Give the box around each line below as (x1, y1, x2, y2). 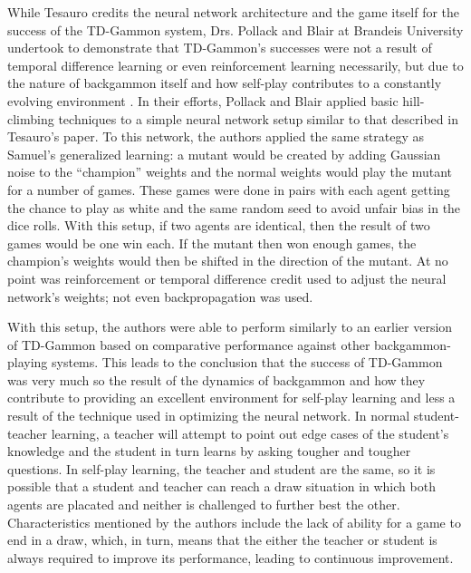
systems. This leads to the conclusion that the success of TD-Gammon (52, 353, 443, 372)
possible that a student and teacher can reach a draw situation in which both (7, 477, 436, 496)
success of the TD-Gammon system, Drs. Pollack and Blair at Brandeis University (7, 20, 464, 39)
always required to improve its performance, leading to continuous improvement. (7, 548, 454, 567)
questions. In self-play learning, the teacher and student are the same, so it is (7, 459, 436, 478)
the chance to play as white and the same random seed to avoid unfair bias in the (7, 198, 461, 217)
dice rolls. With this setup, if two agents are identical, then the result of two (7, 216, 430, 235)
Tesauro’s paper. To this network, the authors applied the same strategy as (7, 127, 424, 146)
